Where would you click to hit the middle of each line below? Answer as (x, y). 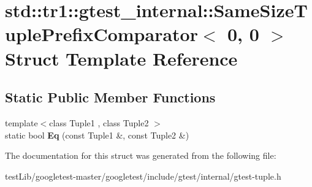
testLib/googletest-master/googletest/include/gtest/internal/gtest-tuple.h (143, 176)
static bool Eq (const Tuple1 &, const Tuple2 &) (97, 135)
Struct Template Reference (121, 58)
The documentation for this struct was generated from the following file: (141, 155)
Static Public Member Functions (110, 97)
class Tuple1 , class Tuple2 (99, 122)
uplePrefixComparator (101, 34)
